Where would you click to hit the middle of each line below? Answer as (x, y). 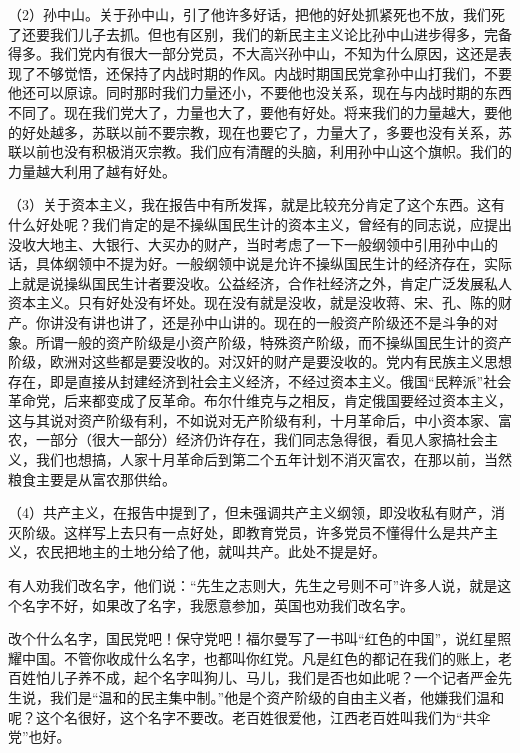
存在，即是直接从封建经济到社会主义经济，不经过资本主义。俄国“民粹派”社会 (260, 380)
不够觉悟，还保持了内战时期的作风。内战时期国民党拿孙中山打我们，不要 (273, 72)
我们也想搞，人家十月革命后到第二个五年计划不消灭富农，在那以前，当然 (273, 459)
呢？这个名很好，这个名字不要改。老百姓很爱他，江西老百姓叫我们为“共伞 (249, 716)
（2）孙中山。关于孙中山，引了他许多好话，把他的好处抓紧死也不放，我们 (249, 14)
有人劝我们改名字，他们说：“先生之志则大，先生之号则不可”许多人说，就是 (253, 585)
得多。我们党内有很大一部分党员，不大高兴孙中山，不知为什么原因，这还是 (253, 53)
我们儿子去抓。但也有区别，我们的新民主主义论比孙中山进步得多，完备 (280, 33)
